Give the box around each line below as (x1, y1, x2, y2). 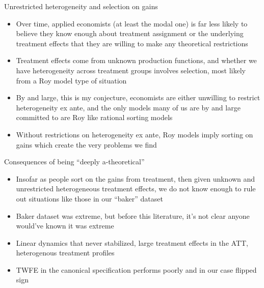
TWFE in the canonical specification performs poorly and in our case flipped (16, 264, 257, 275)
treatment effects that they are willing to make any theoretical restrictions (16, 38, 248, 48)
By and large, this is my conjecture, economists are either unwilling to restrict (16, 92, 260, 103)
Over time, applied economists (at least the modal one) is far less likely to (16, 18, 248, 28)
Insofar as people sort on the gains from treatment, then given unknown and (16, 173, 255, 184)
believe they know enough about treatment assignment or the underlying (16, 28, 244, 39)
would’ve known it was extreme (16, 220, 114, 231)
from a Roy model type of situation (16, 75, 127, 85)
